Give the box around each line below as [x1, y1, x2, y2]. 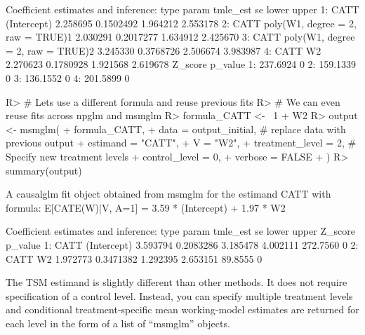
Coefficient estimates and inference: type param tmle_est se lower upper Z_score [6, 224, 355, 238]
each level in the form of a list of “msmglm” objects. [6, 315, 230, 330]
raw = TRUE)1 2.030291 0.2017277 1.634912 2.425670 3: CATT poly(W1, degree [6, 29, 355, 44]
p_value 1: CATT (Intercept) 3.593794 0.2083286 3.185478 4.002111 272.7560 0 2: [6, 237, 359, 252]
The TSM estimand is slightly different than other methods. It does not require [6, 275, 347, 289]
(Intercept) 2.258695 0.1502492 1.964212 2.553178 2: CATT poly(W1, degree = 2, [6, 15, 357, 30]
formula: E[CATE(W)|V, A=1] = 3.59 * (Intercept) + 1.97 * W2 [6, 200, 286, 214]
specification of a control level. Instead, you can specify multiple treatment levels [6, 288, 353, 303]
